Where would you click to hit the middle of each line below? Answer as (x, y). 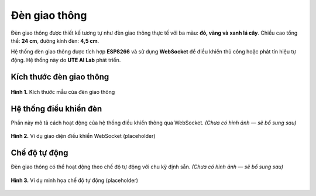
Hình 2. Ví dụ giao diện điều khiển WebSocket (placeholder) (83, 136)
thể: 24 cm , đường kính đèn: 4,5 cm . (55, 40)
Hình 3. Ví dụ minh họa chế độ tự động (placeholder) (75, 180)
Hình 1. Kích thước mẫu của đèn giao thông (63, 92)
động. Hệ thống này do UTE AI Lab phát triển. (66, 60)
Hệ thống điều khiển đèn (56, 109)
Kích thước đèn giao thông (60, 77)
